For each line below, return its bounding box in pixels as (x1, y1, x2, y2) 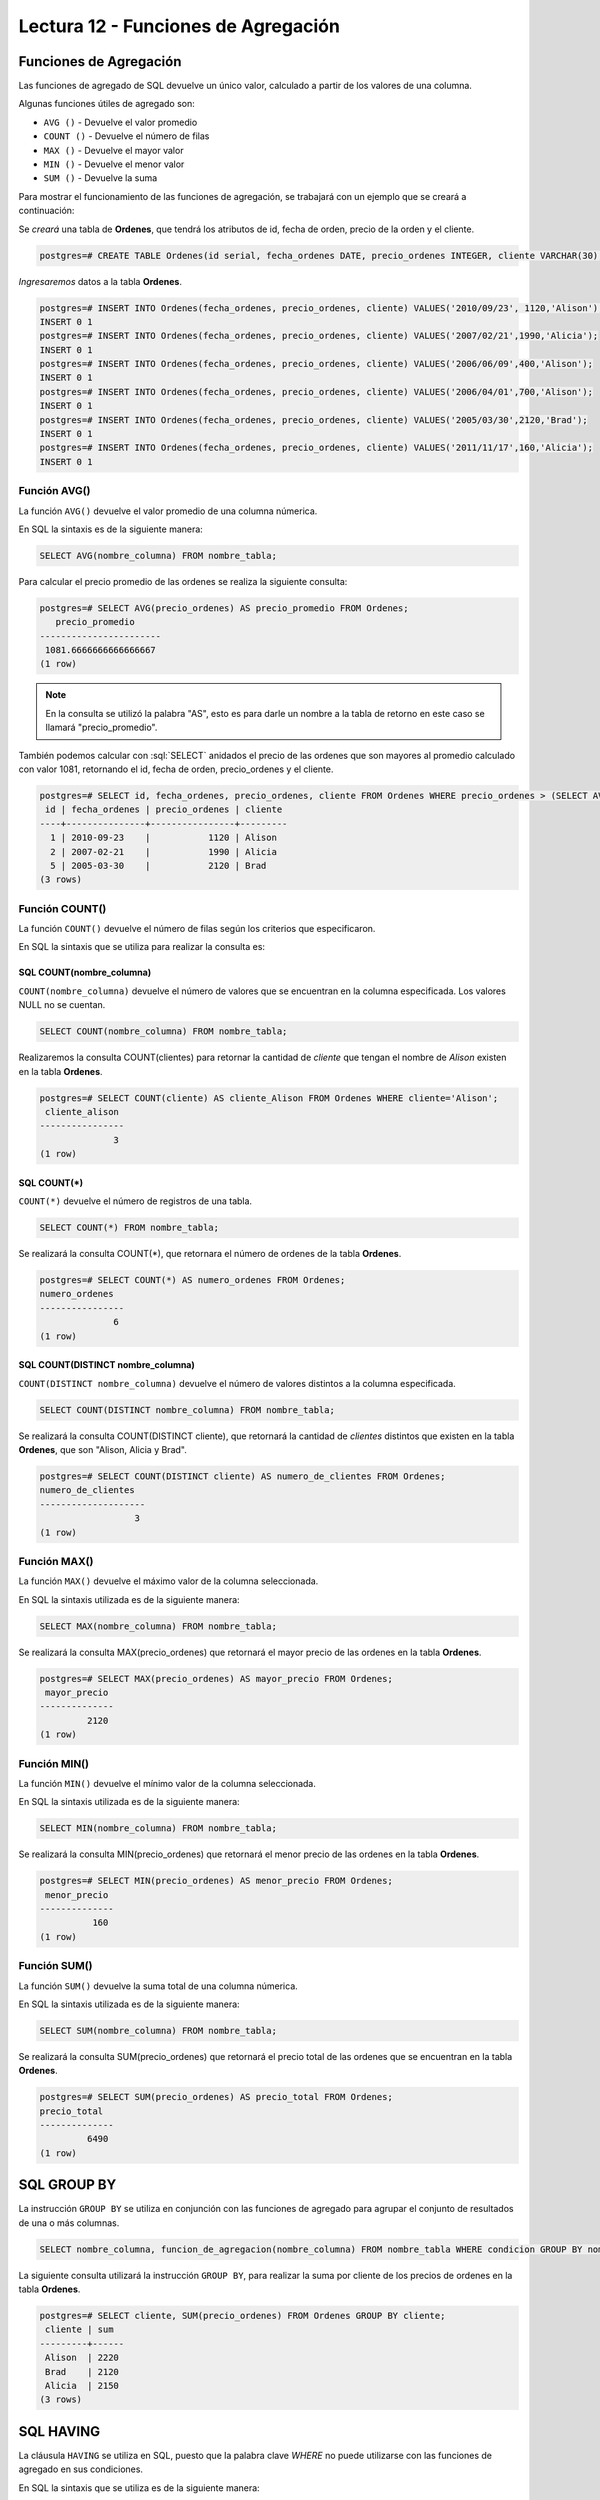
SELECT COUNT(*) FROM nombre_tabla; (39, 1222, 220, 1234)
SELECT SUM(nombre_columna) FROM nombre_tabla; (39, 2025, 277, 2036)
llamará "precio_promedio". (45, 721, 158, 734)
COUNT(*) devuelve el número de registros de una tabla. (18, 1195, 253, 1207)
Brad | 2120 (45, 2366, 120, 2377)
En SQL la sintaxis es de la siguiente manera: (18, 523, 204, 535)
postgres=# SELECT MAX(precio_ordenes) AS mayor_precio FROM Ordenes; (39, 1673, 394, 1684)
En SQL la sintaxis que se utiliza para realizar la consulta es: (18, 941, 265, 953)
